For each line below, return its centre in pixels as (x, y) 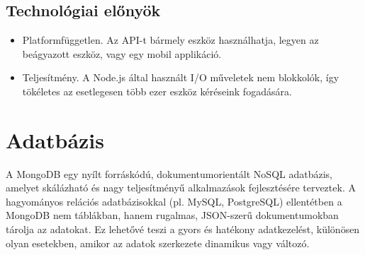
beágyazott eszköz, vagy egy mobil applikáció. (122, 53)
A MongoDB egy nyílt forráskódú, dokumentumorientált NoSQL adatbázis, (169, 173)
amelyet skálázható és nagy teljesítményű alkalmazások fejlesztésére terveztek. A (181, 188)
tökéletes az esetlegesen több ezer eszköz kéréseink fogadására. (157, 91)
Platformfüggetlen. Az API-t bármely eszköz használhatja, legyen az (170, 40)
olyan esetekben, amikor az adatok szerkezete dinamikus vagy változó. (158, 243)
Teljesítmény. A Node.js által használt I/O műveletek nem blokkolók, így (181, 77)
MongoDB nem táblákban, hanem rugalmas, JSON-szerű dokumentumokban (172, 215)
